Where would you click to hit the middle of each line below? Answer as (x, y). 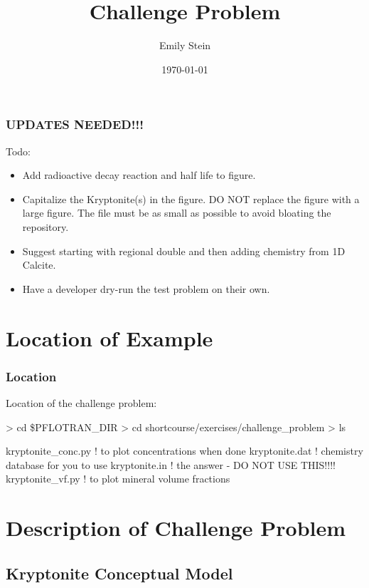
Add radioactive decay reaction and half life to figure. (139, 175)
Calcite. (39, 265)
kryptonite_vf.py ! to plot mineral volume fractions (118, 479)
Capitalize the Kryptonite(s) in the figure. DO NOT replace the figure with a (191, 198)
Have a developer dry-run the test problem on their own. (146, 288)
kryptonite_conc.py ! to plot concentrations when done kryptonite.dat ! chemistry (184, 451)
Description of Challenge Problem (176, 528)
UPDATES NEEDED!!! (75, 124)
